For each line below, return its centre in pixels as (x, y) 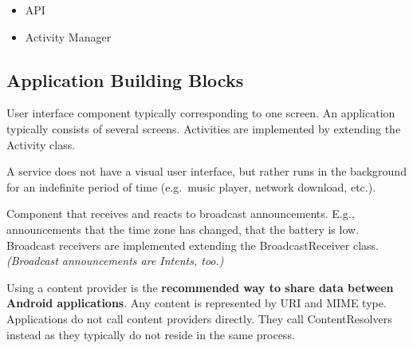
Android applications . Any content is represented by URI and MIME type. (197, 303)
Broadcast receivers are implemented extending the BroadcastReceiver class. (193, 245)
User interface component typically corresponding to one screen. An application (201, 113)
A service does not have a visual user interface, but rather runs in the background (206, 171)
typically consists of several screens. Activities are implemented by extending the (204, 128)
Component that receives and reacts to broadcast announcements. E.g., (181, 214)
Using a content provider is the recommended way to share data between (200, 287)
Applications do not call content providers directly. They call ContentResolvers (199, 318)
